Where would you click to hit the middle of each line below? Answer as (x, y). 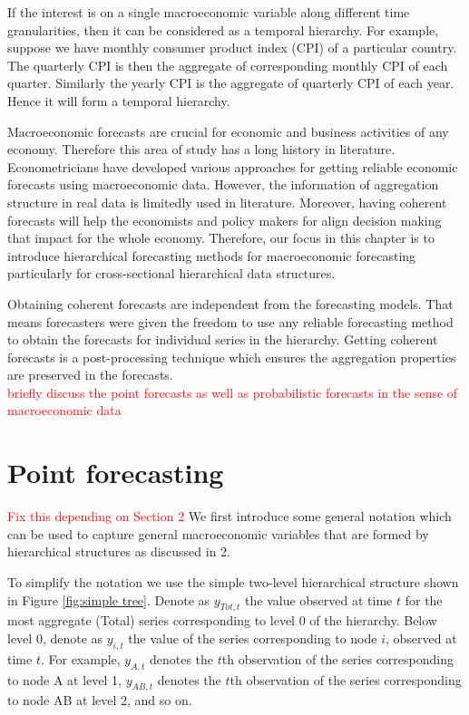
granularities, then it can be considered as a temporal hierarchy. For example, (223, 29)
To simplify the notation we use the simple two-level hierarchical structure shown (233, 581)
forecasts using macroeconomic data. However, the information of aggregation (223, 184)
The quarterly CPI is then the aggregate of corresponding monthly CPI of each (228, 65)
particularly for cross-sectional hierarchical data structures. (171, 273)
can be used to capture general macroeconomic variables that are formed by (218, 533)
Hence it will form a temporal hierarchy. (119, 100)
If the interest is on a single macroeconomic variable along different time (209, 12)
